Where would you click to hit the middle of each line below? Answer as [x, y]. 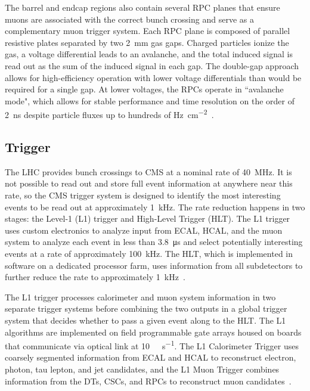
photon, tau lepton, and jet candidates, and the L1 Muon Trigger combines [142, 369]
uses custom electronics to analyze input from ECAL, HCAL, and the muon [144, 230]
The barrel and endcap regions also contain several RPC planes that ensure [142, 7]
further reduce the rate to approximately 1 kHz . [95, 277]
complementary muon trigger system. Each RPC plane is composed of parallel [148, 31]
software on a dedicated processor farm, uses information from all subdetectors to [154, 265]
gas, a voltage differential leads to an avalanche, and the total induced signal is [149, 54]
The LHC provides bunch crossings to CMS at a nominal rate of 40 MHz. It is [148, 171]
